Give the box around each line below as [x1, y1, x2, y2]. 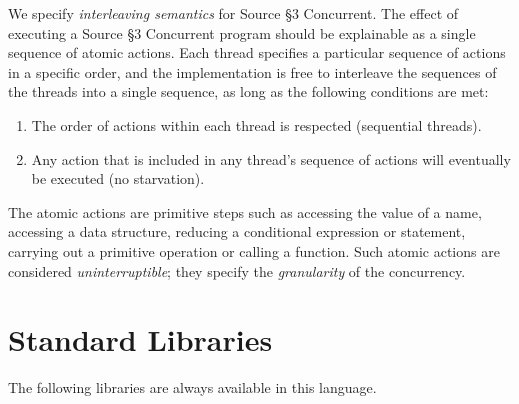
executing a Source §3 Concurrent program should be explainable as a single [8, 22, 476, 43]
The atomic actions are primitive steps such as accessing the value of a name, [8, 201, 482, 222]
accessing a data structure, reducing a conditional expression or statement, [8, 221, 466, 242]
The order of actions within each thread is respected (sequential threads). [31, 114, 482, 135]
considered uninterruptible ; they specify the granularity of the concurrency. [8, 260, 466, 281]
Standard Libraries [8, 319, 273, 360]
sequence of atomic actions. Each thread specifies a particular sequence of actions [8, 42, 506, 63]
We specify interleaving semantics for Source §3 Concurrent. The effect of [8, 3, 459, 23]
